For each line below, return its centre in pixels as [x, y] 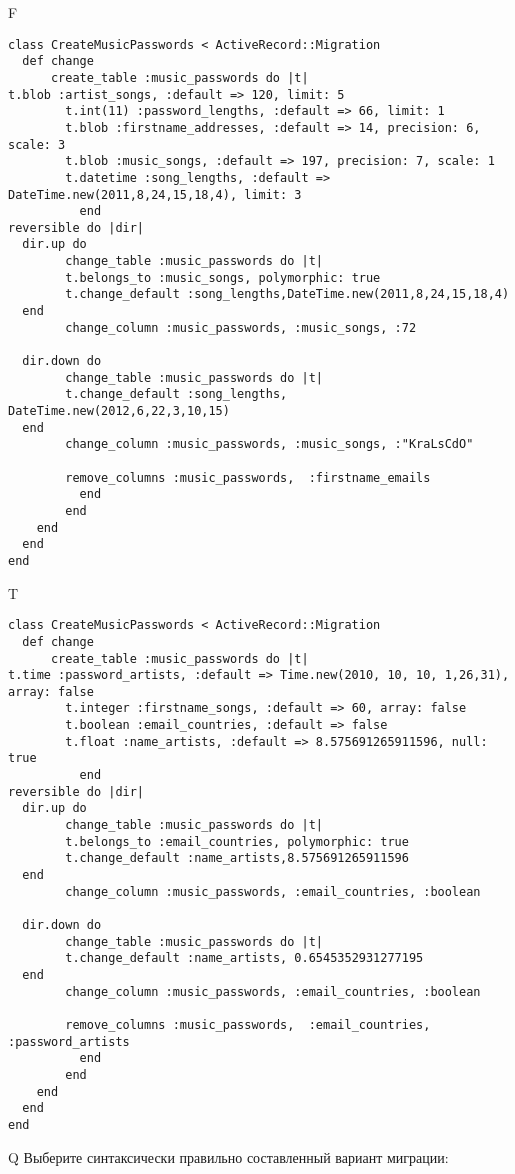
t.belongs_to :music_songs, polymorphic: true [223, 277]
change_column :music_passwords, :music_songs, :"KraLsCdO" [269, 444]
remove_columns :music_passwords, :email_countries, [248, 1024]
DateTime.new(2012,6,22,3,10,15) [119, 411]
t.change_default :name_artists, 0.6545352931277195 [244, 958]
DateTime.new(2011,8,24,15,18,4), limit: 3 [155, 194]
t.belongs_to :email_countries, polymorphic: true [237, 841]
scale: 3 [37, 144]
